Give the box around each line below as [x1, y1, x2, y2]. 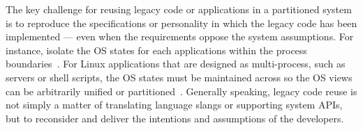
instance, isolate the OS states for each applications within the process [6, 42, 307, 57]
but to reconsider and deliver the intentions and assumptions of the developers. [6, 111, 344, 125]
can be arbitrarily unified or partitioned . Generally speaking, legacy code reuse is [6, 83, 357, 98]
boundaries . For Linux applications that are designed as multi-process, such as [6, 56, 346, 71]
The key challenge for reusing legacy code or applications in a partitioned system [6, 2, 352, 16]
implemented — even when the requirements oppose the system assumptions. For [6, 29, 354, 44]
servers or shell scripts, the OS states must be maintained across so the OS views [6, 70, 353, 84]
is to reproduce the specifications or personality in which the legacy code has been [6, 15, 357, 30]
